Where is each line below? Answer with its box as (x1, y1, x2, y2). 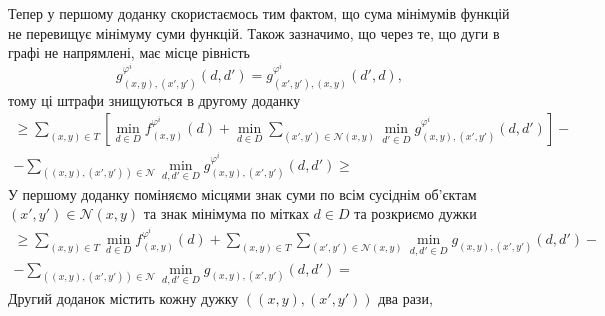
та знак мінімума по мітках (143, 203, 309, 224)
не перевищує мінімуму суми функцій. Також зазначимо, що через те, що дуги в (8, 22, 500, 43)
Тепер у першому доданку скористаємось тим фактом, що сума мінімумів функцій (8, 3, 510, 23)
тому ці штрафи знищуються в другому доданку (8, 89, 301, 110)
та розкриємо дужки (354, 203, 477, 224)
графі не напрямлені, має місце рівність (8, 42, 250, 63)
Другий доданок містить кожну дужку (8, 287, 239, 308)
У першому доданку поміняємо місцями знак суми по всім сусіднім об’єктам (8, 183, 477, 204)
